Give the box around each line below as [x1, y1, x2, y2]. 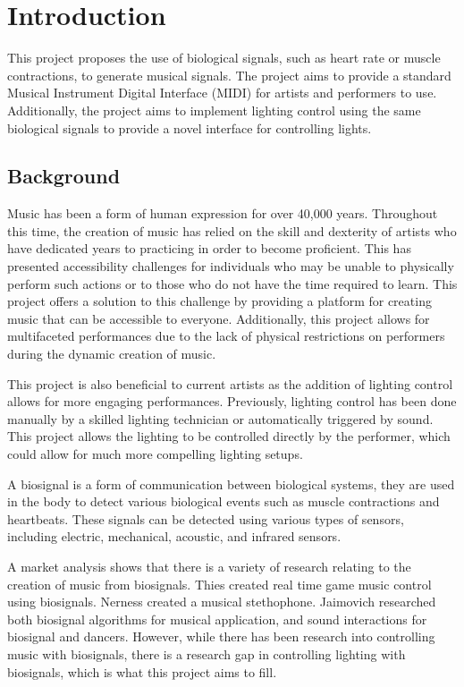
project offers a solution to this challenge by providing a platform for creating [7, 292, 432, 310]
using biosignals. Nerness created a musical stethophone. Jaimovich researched [7, 592, 436, 611]
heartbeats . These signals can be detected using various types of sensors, [7, 509, 404, 528]
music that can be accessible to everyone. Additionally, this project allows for [7, 309, 430, 327]
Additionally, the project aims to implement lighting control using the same [7, 100, 421, 119]
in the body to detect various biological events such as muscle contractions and [7, 492, 440, 511]
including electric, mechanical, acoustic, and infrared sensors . [7, 527, 342, 546]
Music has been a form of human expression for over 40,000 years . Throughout [7, 204, 438, 223]
